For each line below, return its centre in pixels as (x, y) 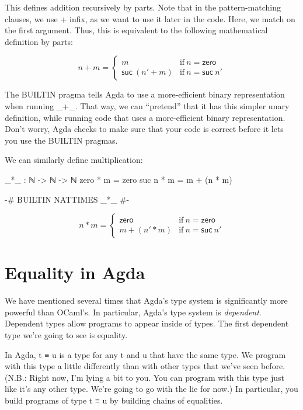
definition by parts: (39, 41)
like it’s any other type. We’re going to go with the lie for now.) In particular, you (151, 389)
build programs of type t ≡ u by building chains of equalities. (114, 400)
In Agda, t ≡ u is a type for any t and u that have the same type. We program (145, 354)
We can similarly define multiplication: (74, 160)
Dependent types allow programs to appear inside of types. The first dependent (147, 323)
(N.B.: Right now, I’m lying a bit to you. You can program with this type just (144, 377)
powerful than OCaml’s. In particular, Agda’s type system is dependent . (133, 312)
